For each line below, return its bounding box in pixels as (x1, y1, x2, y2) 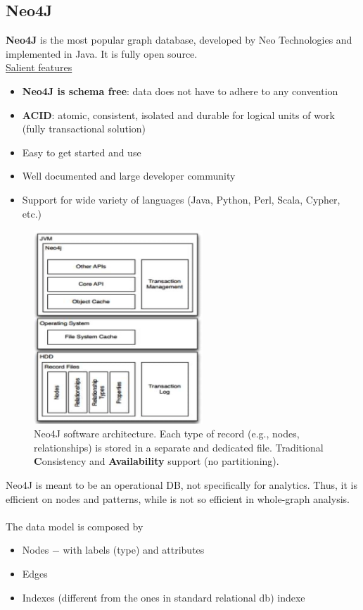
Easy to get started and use (22, 144, 141, 159)
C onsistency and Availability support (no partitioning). (34, 454, 279, 468)
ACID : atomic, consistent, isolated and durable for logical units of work (22, 107, 335, 122)
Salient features (6, 60, 72, 75)
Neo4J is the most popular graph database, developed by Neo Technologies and (6, 32, 352, 47)
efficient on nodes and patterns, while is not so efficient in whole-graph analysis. (6, 491, 350, 506)
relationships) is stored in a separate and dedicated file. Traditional (34, 440, 324, 454)
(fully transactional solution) (22, 121, 146, 136)
